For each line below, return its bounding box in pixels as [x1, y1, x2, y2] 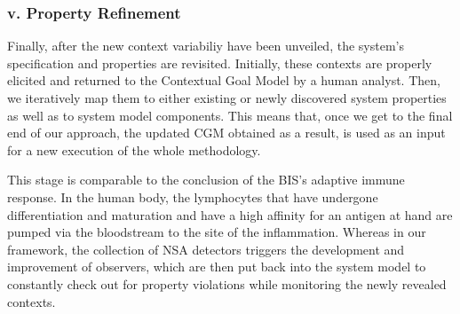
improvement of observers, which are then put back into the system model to [7, 257, 426, 276]
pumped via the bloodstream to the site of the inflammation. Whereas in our [7, 223, 426, 241]
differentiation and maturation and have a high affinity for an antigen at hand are [7, 205, 453, 224]
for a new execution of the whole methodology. [7, 140, 261, 159]
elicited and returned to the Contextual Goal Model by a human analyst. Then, [7, 71, 440, 90]
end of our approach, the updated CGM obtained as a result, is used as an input [7, 123, 446, 142]
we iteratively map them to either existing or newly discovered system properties [7, 89, 447, 106]
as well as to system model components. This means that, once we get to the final [7, 106, 453, 124]
